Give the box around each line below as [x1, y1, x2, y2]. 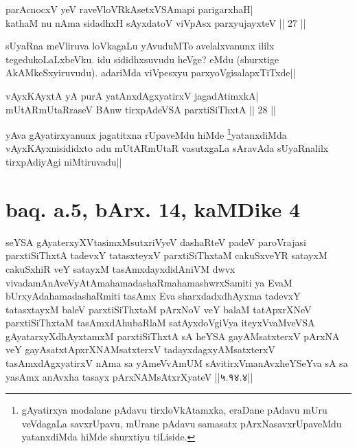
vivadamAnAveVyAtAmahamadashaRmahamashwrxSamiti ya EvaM [5, 275, 292, 289]
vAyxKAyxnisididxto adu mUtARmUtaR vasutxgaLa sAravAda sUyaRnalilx [5, 141, 329, 155]
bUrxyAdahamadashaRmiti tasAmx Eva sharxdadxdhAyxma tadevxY [5, 289, 301, 303]
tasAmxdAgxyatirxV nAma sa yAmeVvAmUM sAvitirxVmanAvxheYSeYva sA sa [5, 356, 348, 370]
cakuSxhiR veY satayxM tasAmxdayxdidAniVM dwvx [5, 261, 235, 276]
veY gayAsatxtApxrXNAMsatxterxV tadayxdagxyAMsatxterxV [5, 342, 275, 357]
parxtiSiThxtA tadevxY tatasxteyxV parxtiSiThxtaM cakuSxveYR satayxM [5, 248, 327, 262]
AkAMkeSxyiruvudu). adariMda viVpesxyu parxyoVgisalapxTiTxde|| [5, 65, 296, 80]
